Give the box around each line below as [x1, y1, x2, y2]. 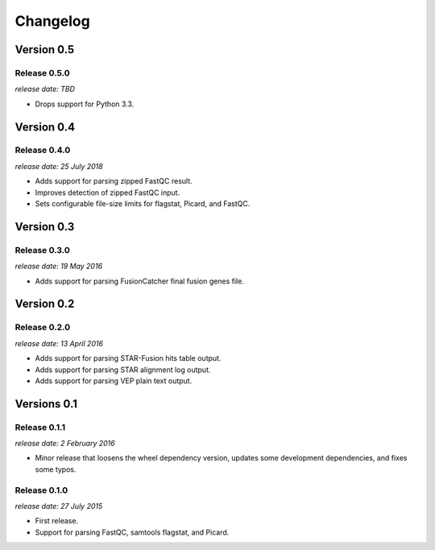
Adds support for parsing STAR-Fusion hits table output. [35, 354, 222, 363]
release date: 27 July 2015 [14, 501, 103, 511]
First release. [35, 516, 79, 526]
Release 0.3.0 [14, 244, 70, 255]
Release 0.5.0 [14, 67, 70, 78]
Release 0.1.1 [14, 421, 66, 432]
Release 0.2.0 [14, 322, 71, 333]
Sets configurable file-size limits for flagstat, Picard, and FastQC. [35, 199, 251, 209]
